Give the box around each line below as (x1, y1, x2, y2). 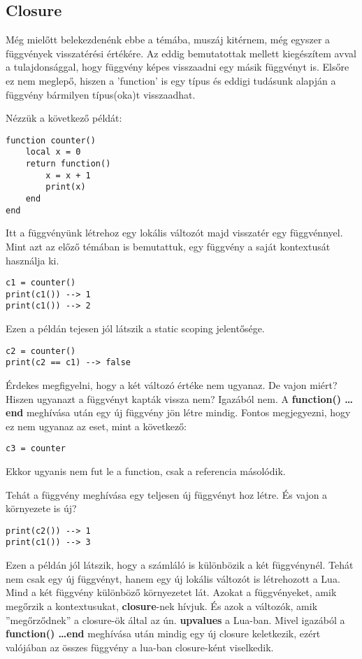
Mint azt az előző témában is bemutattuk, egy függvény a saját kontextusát (6, 239, 331, 253)
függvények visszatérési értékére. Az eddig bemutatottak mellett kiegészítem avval (6, 45, 357, 60)
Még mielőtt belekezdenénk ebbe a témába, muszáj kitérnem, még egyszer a (6, 32, 331, 47)
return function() (25, 159, 111, 169)
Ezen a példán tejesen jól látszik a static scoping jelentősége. (6, 321, 265, 336)
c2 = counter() (6, 346, 76, 356)
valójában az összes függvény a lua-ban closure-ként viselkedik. (6, 639, 274, 654)
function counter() (6, 135, 96, 146)
